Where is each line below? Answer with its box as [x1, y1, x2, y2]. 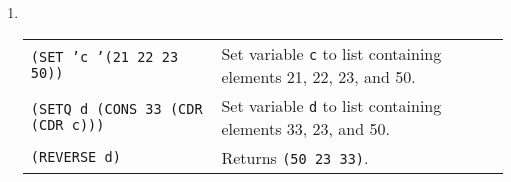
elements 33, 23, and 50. [221, 116, 390, 140]
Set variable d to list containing [221, 93, 442, 117]
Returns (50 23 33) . [221, 145, 369, 169]
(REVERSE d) [30, 149, 121, 166]
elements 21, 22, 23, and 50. [221, 64, 416, 88]
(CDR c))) [30, 116, 105, 133]
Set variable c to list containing [221, 41, 442, 65]
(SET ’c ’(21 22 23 [30, 48, 179, 65]
